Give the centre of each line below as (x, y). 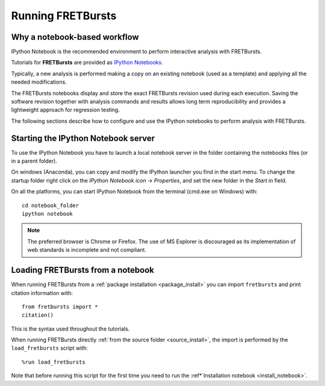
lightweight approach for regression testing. (66, 110)
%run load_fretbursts (54, 362)
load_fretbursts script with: (50, 348)
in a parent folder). (34, 161)
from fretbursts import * (60, 307)
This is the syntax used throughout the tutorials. (70, 329)
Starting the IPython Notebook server (83, 138)
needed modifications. (39, 82)
